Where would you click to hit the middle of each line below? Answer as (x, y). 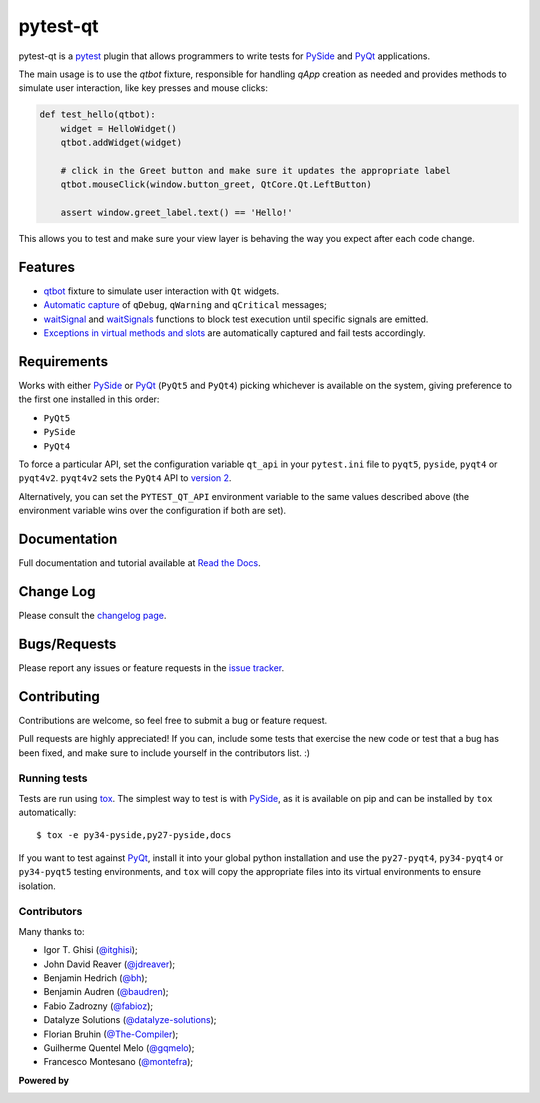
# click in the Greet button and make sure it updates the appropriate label (256, 170)
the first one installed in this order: (89, 399)
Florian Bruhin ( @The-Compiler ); (111, 1034)
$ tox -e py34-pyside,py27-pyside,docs (134, 835)
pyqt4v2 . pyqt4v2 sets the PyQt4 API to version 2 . (125, 478)
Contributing (59, 696)
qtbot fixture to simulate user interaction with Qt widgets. (161, 291)
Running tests (53, 778)
